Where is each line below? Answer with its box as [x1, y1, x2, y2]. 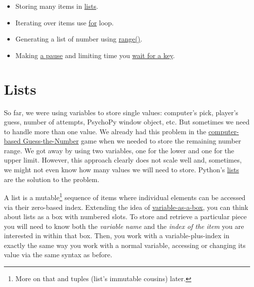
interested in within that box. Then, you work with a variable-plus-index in [4, 230, 230, 241]
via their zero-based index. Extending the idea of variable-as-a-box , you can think [4, 202, 249, 212]
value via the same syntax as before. [4, 249, 112, 260]
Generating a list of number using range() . [15, 34, 143, 44]
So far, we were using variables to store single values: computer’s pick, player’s [4, 107, 238, 117]
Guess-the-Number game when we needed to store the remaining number [22, 136, 241, 146]
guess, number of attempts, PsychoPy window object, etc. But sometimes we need [4, 117, 250, 127]
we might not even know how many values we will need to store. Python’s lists [4, 164, 239, 175]
